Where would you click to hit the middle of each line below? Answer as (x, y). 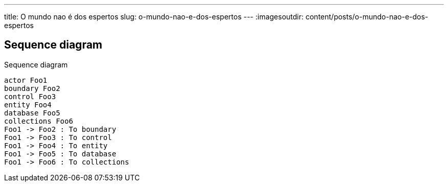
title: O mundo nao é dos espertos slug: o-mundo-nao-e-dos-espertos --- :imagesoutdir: (154, 17)
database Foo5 (32, 113)
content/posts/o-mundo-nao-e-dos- (367, 17)
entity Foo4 (28, 104)
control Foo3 (30, 96)
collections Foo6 (39, 121)
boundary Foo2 (32, 88)
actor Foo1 (26, 80)
